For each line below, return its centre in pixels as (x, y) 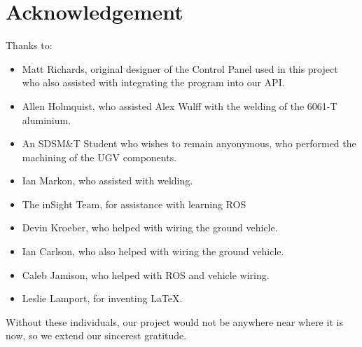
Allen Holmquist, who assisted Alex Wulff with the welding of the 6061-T (180, 106)
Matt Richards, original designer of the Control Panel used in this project (180, 68)
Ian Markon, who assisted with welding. (107, 181)
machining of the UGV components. (99, 157)
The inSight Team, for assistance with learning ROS (134, 204)
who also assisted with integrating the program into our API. (153, 82)
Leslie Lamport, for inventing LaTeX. (102, 298)
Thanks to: (29, 45)
